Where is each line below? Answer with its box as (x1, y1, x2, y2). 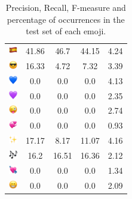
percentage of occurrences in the (7, 13, 125, 25)
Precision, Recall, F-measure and (5, 1, 126, 13)
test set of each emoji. (26, 25, 106, 37)
